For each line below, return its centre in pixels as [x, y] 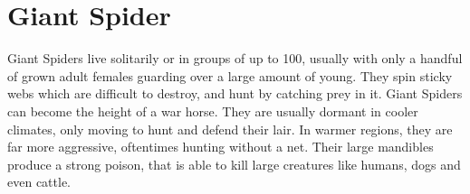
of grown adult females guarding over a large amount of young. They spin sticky [230, 75]
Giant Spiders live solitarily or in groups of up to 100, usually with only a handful [235, 58]
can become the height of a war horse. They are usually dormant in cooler [213, 111]
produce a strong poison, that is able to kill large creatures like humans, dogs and [234, 164]
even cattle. [39, 182]
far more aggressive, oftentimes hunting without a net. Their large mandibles [221, 147]
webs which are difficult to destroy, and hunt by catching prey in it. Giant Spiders [235, 93]
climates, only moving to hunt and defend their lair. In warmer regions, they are [230, 129]
